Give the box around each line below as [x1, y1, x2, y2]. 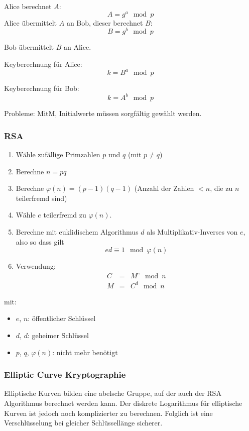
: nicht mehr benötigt [52, 347, 118, 357]
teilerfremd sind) [16, 192, 67, 203]
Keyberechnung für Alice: [4, 58, 82, 69]
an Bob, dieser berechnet [66, 17, 143, 28]
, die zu [210, 183, 233, 193]
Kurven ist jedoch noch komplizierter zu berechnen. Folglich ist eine [4, 407, 213, 418]
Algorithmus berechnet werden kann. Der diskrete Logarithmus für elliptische [4, 397, 242, 408]
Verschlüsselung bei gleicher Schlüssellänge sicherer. [4, 417, 163, 428]
